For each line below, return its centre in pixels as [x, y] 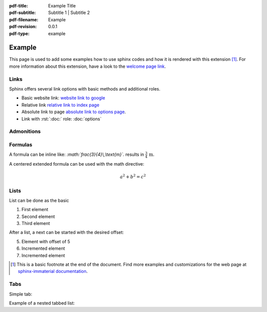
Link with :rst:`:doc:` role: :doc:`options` [62, 119]
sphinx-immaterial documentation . [53, 271]
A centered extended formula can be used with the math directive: [77, 164]
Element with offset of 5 [46, 241]
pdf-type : [19, 33]
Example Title [62, 6]
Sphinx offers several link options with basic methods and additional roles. [85, 89]
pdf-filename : [24, 19]
